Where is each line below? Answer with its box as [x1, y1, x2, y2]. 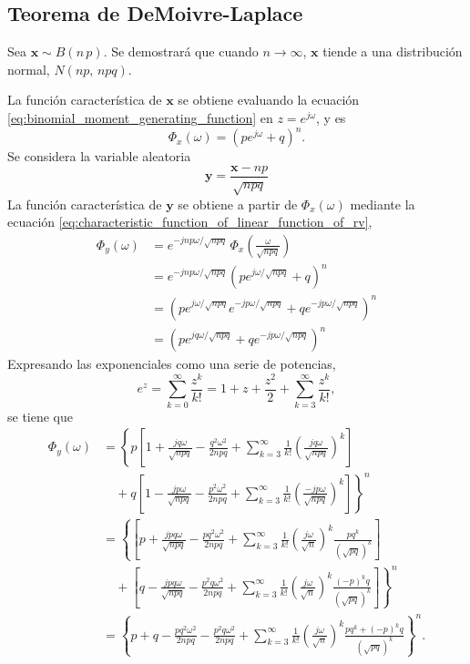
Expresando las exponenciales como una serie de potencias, [7, 354, 336, 373]
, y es [316, 107, 346, 127]
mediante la [350, 194, 415, 213]
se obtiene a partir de [178, 194, 298, 213]
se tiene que [7, 406, 74, 425]
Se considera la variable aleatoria [7, 147, 191, 166]
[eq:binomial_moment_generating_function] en [7, 107, 273, 127]
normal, [7, 59, 50, 78]
